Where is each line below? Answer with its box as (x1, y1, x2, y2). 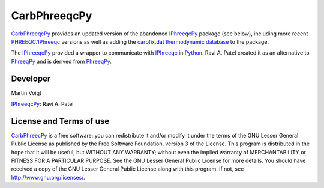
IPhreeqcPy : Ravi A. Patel (11, 100, 74, 108)
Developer (11, 73, 51, 83)
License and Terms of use (11, 116, 110, 126)
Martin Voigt (11, 89, 42, 96)
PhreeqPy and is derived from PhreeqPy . (11, 58, 112, 65)
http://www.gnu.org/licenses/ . (11, 174, 85, 181)
